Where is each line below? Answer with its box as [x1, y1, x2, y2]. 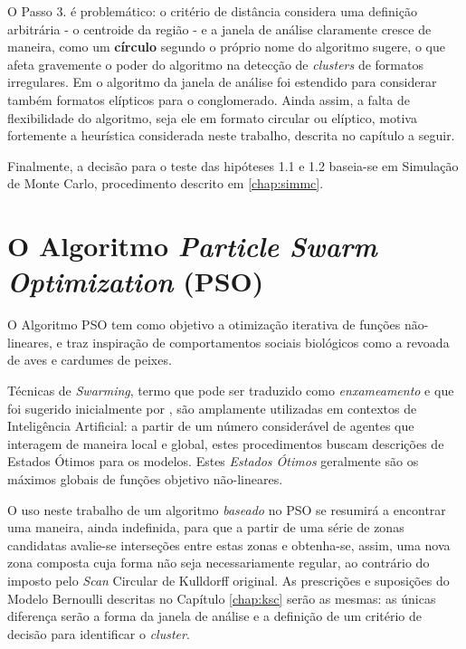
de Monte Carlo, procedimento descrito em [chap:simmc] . [7, 174, 324, 193]
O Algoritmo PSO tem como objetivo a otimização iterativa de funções [7, 315, 401, 334]
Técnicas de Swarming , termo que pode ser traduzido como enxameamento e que [7, 381, 454, 400]
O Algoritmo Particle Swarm [7, 227, 377, 265]
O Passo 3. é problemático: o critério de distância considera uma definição [7, 2, 417, 20]
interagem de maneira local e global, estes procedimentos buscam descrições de [7, 434, 444, 453]
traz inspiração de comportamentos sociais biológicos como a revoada [66, 332, 450, 351]
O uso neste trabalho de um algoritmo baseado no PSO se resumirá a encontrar [7, 500, 446, 519]
